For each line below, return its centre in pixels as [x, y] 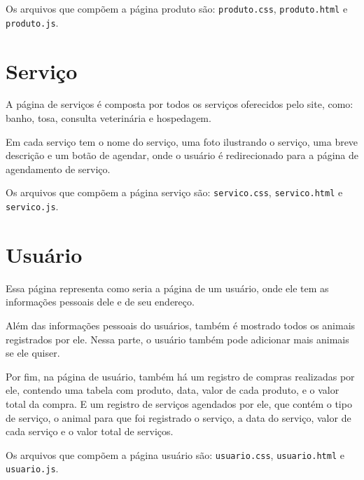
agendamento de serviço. [58, 169]
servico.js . [32, 206]
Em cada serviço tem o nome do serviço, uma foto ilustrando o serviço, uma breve [182, 141]
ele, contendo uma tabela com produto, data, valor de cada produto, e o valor [173, 390]
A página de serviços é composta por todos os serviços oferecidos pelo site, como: [180, 104]
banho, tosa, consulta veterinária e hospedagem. [108, 118]
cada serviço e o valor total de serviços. [90, 431]
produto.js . [32, 22]
